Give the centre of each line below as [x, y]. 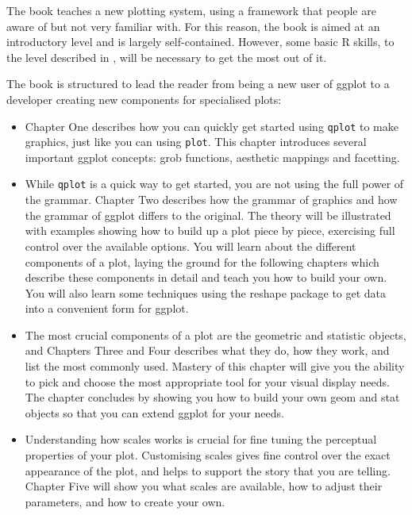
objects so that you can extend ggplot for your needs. [154, 412]
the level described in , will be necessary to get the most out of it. [167, 57]
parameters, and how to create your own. [125, 501]
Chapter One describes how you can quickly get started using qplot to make [212, 126]
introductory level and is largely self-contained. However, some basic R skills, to [200, 42]
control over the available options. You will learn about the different [191, 246]
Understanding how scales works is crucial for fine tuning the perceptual [201, 439]
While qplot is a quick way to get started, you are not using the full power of [214, 184]
